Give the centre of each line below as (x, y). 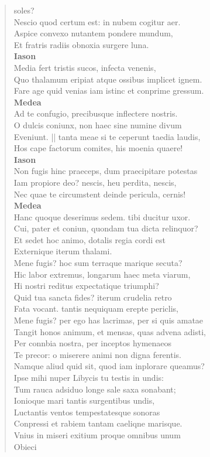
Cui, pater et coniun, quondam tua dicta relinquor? (106, 228)
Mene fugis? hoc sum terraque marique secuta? (98, 263)
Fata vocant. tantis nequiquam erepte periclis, (96, 308)
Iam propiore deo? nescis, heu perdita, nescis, (95, 182)
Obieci (25, 446)
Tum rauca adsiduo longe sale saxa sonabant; (95, 389)
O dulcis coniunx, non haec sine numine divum (98, 125)
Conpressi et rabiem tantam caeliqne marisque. (98, 423)
